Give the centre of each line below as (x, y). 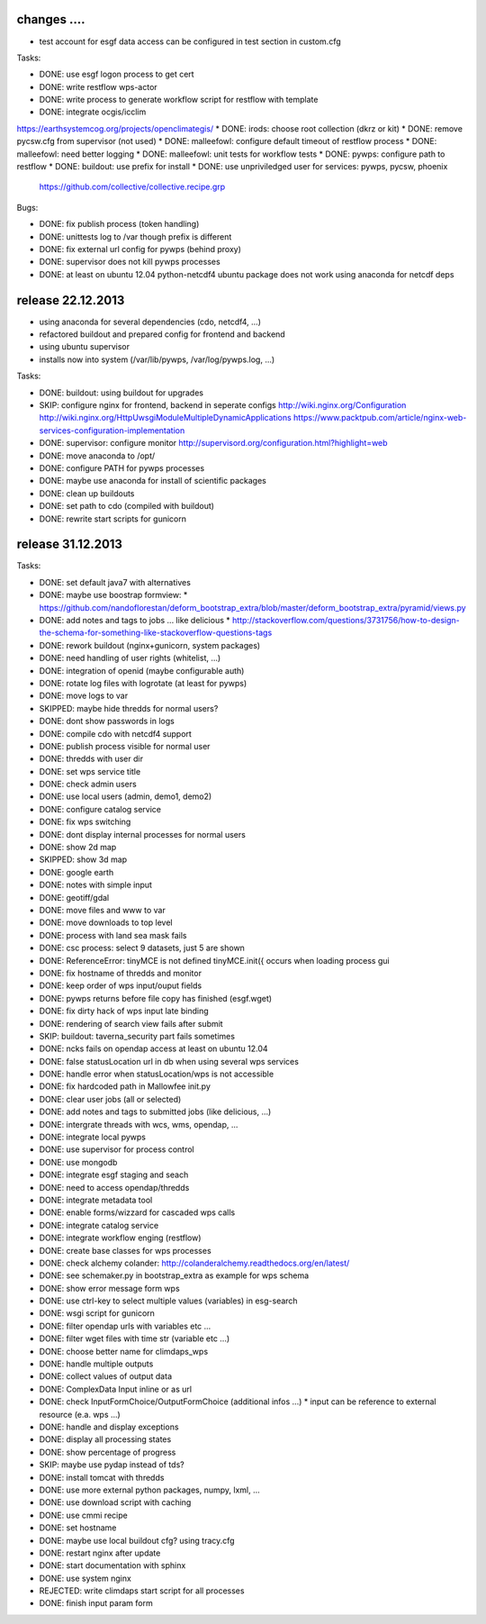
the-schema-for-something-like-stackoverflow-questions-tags (156, 633)
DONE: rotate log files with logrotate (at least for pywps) (143, 683)
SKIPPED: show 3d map (83, 859)
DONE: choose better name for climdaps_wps (124, 1351)
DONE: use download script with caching (115, 1502)
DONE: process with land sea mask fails (113, 935)
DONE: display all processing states (105, 1439)
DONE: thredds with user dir (91, 759)
